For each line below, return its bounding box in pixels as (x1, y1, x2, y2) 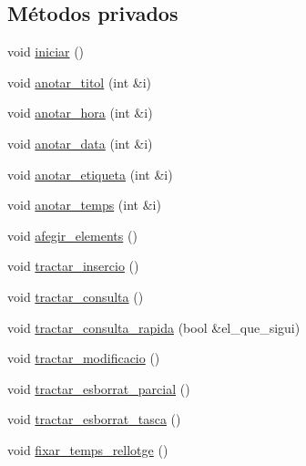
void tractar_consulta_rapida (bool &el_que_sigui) (7, 317, 301, 337)
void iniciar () (7, 42, 85, 61)
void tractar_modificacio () (7, 348, 160, 368)
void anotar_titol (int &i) (7, 72, 151, 91)
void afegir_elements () (7, 225, 138, 244)
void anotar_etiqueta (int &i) (7, 164, 173, 183)
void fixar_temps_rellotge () (7, 440, 168, 459)
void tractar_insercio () (7, 256, 139, 275)
